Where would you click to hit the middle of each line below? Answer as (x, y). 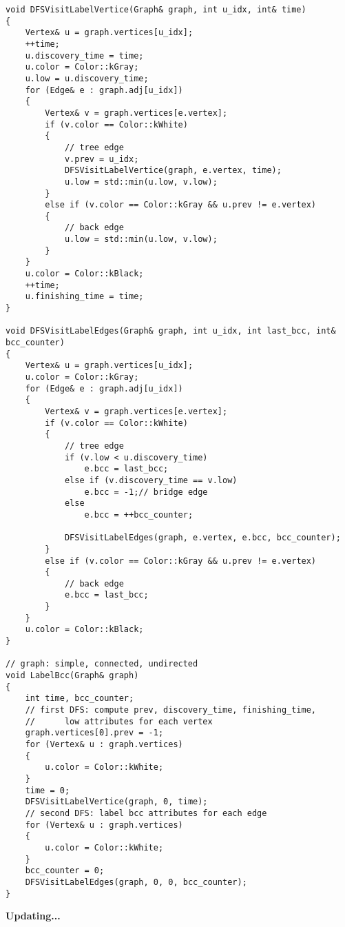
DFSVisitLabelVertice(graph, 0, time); (116, 802)
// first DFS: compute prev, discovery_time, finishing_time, (171, 710)
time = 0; (48, 790)
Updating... (33, 916)
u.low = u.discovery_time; (87, 78)
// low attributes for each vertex (119, 721)
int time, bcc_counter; (80, 699)
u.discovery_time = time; (84, 55)
